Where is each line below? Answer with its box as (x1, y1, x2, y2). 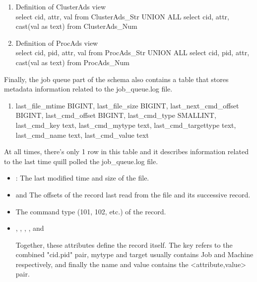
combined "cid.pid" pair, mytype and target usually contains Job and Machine (15, 249, 254, 260)
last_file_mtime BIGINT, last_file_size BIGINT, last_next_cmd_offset (15, 100, 239, 110)
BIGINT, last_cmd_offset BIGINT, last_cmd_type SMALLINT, (15, 110, 216, 120)
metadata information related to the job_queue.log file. (4, 84, 173, 94)
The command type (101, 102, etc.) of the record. (15, 206, 166, 216)
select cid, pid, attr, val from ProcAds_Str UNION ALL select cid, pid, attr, (15, 47, 250, 58)
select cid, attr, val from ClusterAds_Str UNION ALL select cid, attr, (15, 11, 229, 21)
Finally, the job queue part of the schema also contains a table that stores (4, 74, 229, 84)
